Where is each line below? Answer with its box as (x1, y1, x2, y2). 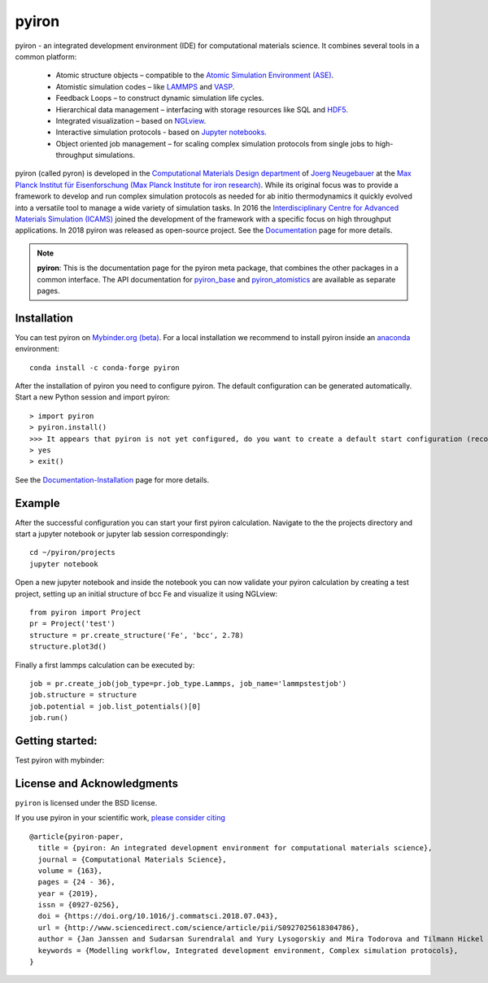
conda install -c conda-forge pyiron (29, 363, 181, 372)
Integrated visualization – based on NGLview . (55, 116, 207, 125)
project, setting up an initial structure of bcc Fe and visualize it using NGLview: (15, 588, 278, 598)
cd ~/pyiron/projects (29, 548, 115, 557)
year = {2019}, (37, 889, 98, 898)
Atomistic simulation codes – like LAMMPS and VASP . (55, 81, 235, 91)
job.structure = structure (29, 690, 137, 700)
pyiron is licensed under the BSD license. (15, 797, 158, 807)
